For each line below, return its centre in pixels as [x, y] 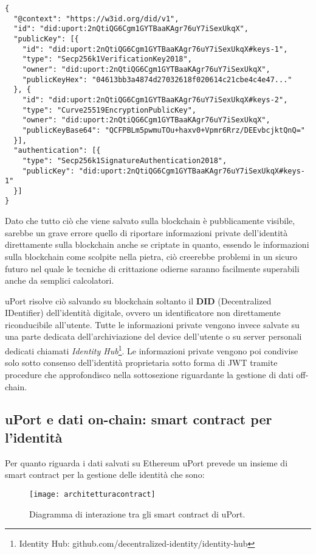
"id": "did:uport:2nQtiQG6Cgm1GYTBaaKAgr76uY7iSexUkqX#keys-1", [155, 49]
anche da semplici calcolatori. [60, 280]
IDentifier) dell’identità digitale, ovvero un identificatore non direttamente [143, 313]
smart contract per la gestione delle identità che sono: [105, 475]
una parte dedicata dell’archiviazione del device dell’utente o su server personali [153, 336]
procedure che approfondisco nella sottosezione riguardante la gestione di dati [149, 374]
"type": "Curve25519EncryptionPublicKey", [109, 110]
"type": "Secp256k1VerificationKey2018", [107, 59]
